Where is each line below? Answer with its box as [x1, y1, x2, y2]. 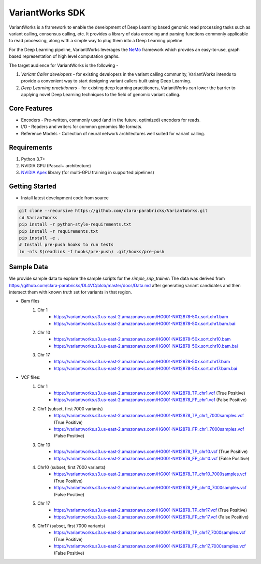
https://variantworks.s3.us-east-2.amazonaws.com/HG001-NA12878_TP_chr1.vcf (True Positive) [54, 390, 246, 396]
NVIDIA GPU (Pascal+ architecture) [21, 163, 91, 169]
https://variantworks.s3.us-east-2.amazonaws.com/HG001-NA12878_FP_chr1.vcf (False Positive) [54, 397, 247, 403]
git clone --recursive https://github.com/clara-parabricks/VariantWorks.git [19, 208, 208, 213]
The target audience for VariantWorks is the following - [9, 62, 118, 68]
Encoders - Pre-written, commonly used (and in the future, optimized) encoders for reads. [21, 117, 201, 123]
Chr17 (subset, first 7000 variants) [37, 523, 106, 529]
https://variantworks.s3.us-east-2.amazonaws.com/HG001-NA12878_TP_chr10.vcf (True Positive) [54, 449, 248, 454]
